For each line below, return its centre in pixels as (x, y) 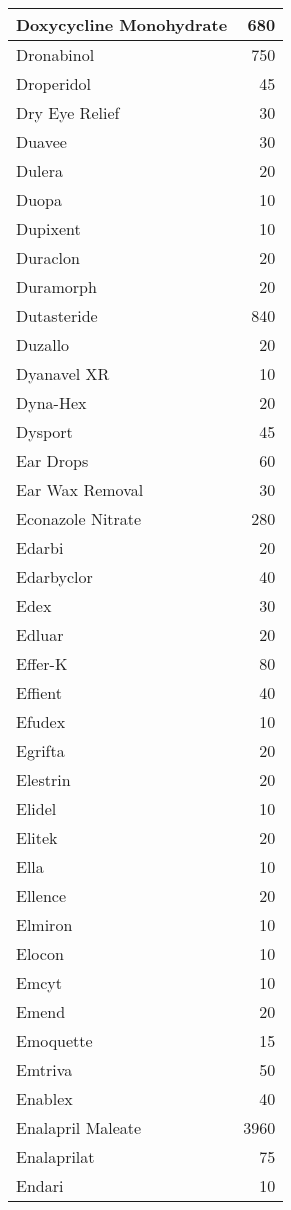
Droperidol (54, 83)
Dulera (39, 170)
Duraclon (48, 257)
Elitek (37, 837)
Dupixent (48, 228)
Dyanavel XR (63, 373)
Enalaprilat (55, 1156)
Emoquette (54, 1040)
